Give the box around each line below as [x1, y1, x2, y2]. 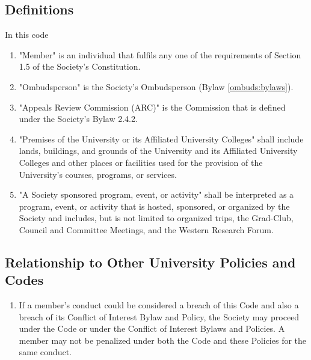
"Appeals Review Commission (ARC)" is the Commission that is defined [19, 100, 286, 113]
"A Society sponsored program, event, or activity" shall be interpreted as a [19, 188, 294, 201]
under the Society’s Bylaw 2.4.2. [19, 112, 138, 125]
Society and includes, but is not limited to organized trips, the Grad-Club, [19, 212, 294, 224]
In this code [5, 28, 49, 41]
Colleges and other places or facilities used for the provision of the [19, 156, 263, 168]
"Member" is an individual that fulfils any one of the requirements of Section [19, 48, 301, 61]
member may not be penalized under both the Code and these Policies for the [19, 334, 307, 346]
